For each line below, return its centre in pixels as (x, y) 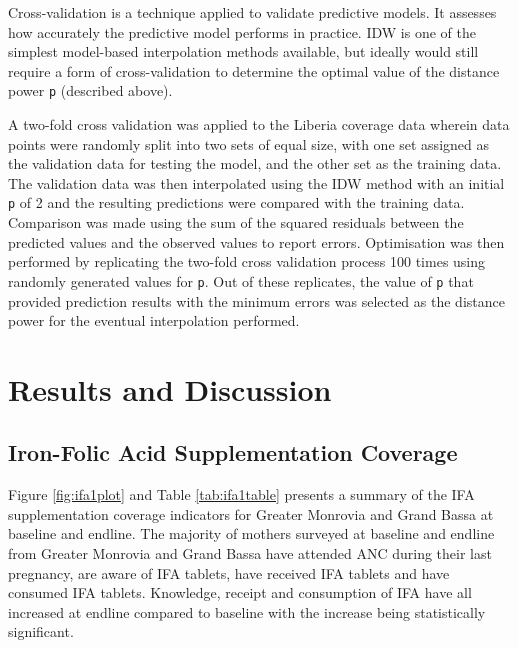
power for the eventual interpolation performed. (154, 320)
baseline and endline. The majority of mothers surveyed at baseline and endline (251, 533)
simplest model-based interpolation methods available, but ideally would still (243, 51)
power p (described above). (90, 90)
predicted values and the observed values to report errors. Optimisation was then (256, 241)
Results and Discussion (170, 388)
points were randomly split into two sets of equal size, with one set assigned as (248, 143)
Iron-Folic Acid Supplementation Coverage (233, 452)
